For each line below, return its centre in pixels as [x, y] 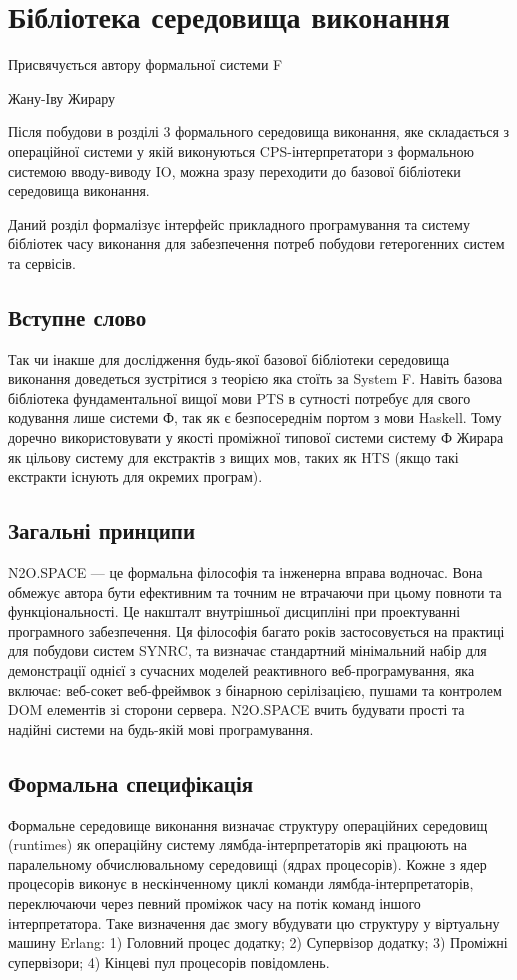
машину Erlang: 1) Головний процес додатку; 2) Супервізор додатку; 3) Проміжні [258, 942]
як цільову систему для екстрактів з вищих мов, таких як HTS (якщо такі [233, 456]
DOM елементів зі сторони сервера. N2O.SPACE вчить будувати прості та [236, 709]
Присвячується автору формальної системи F [145, 64]
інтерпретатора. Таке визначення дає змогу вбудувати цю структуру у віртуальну [254, 922]
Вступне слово [77, 316]
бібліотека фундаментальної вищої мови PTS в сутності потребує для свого [239, 397]
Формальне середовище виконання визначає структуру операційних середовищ [248, 824]
